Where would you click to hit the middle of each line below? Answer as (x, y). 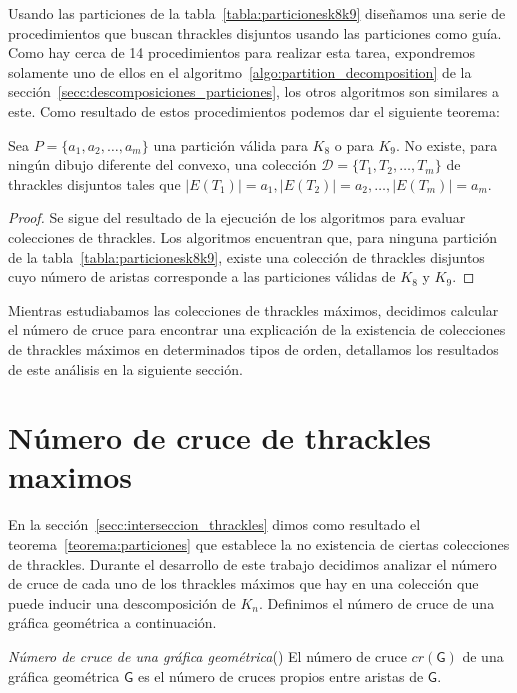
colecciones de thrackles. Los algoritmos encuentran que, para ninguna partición (253, 236)
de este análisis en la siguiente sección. (125, 368)
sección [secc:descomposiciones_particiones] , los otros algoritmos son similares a (254, 91)
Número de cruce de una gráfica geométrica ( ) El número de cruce (207, 655)
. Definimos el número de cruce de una (376, 602)
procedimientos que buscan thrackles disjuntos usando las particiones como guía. (255, 32)
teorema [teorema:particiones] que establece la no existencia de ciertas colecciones (259, 544)
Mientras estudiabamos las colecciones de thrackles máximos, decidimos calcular (253, 309)
